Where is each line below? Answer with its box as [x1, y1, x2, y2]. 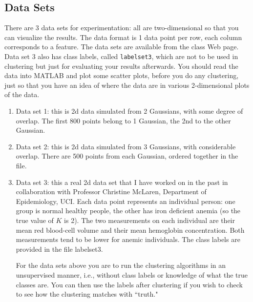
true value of [16, 215, 54, 225]
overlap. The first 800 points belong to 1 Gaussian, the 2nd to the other [16, 115, 231, 125]
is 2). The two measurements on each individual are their [64, 215, 235, 225]
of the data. [4, 89, 40, 100]
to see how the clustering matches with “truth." [16, 289, 158, 299]
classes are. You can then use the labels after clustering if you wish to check [16, 279, 243, 289]
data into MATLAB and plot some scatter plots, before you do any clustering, [4, 70, 239, 81]
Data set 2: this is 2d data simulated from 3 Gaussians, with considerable [16, 141, 236, 151]
